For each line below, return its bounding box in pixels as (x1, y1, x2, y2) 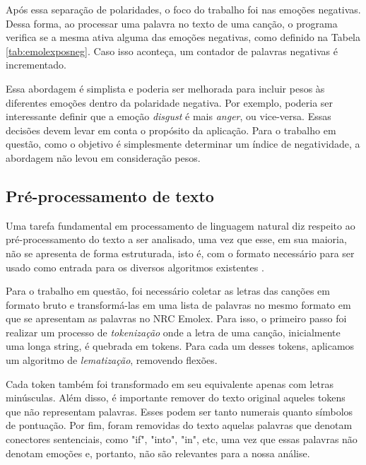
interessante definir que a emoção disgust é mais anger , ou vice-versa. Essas (6, 109, 331, 124)
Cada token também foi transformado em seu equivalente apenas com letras (6, 376, 333, 391)
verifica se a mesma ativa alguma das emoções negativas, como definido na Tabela (6, 30, 361, 45)
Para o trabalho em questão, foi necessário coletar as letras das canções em (6, 283, 330, 298)
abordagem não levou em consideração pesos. (6, 150, 201, 165)
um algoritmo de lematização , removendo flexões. (6, 353, 218, 367)
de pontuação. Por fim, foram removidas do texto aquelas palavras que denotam (6, 418, 353, 432)
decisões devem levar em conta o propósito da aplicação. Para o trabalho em (6, 122, 336, 137)
